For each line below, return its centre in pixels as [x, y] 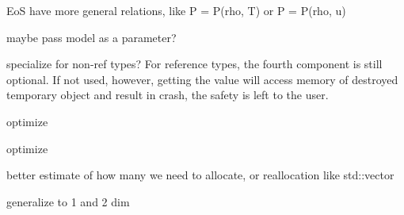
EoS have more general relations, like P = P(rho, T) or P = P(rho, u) [176, 10]
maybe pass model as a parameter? [91, 37]
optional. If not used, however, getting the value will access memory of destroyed [202, 79]
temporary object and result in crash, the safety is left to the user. [168, 95]
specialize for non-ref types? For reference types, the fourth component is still [194, 64]
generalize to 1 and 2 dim [68, 201]
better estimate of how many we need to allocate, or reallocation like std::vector [200, 175]
